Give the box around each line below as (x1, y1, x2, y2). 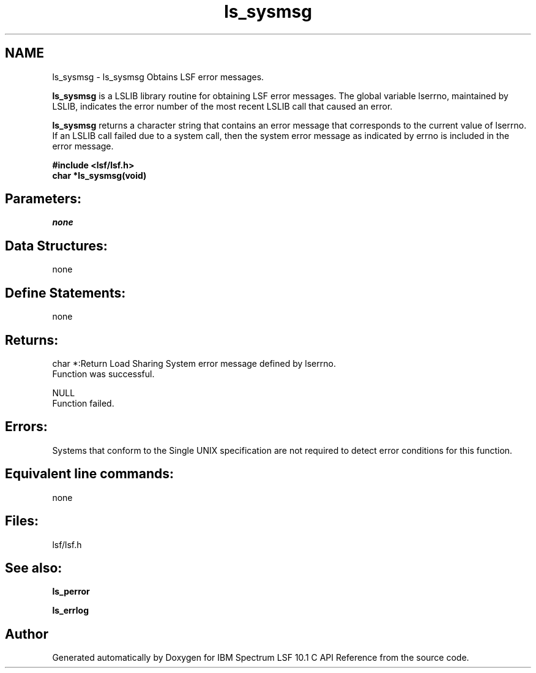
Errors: (5, 419, 48, 435)
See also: (5, 560, 62, 576)
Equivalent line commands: (5, 466, 174, 482)
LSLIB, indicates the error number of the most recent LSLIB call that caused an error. (52, 100, 393, 111)
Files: (5, 513, 39, 529)
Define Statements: (5, 285, 126, 301)
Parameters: (5, 191, 81, 207)
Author (5, 626, 48, 642)
